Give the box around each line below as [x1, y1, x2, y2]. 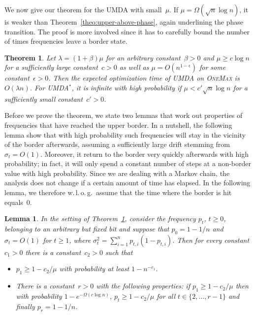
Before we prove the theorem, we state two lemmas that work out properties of [4, 110, 243, 120]
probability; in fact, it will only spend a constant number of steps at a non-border [4, 158, 252, 169]
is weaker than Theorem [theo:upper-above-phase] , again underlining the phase [4, 17, 243, 27]
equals [4, 197, 23, 207]
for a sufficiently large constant [4, 62, 98, 72]
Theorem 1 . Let [4, 52, 56, 62]
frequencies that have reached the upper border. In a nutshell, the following [4, 119, 232, 130]
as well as [119, 62, 149, 72]
